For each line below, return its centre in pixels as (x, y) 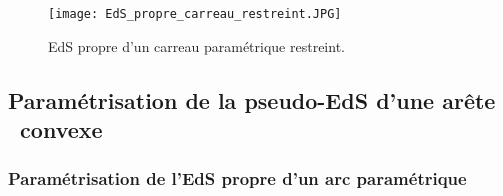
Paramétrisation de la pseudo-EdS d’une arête (252, 99)
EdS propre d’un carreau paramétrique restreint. (196, 45)
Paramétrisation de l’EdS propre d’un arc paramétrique (237, 178)
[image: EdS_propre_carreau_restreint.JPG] (195, 14)
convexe (61, 129)
